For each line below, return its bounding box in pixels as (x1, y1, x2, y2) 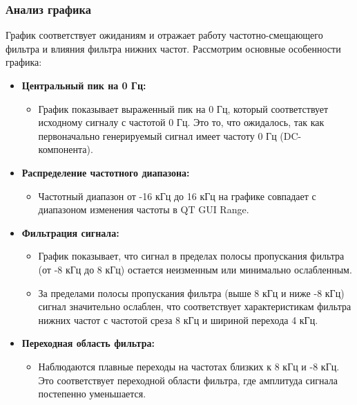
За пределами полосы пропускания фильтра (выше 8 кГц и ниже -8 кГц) (38, 285, 345, 300)
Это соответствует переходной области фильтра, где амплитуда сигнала (38, 372, 338, 387)
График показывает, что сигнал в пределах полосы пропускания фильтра (38, 249, 345, 263)
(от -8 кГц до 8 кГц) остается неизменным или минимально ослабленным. (38, 262, 352, 276)
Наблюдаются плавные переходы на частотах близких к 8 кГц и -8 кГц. (38, 359, 340, 373)
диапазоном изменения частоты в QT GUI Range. (38, 202, 249, 217)
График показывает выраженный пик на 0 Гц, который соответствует (38, 101, 329, 116)
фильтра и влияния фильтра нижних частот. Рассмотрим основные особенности (6, 41, 341, 55)
